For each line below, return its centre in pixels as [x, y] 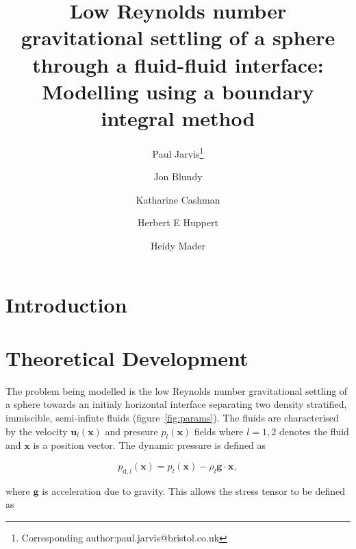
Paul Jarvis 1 [178, 152]
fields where [219, 431]
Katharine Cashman [178, 199]
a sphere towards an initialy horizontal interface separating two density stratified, [176, 404]
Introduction [66, 304]
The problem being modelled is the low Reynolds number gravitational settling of [177, 390]
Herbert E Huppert [178, 222]
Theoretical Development [127, 357]
